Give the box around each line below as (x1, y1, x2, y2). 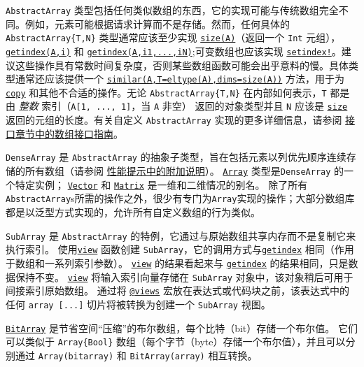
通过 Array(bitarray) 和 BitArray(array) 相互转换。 (15, 347, 258, 362)
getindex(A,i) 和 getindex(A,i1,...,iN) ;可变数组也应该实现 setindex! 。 (6, 43, 342, 58)
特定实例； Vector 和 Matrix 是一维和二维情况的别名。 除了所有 (15, 177, 308, 192)
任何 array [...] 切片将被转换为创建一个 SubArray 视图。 (6, 296, 271, 311)
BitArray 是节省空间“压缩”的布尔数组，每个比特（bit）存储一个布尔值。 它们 (6, 320, 358, 335)
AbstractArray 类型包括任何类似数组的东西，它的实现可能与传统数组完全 (6, 3, 339, 17)
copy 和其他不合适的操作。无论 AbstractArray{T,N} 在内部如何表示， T (6, 85, 327, 99)
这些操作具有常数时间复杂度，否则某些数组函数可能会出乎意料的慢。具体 (15, 57, 349, 72)
